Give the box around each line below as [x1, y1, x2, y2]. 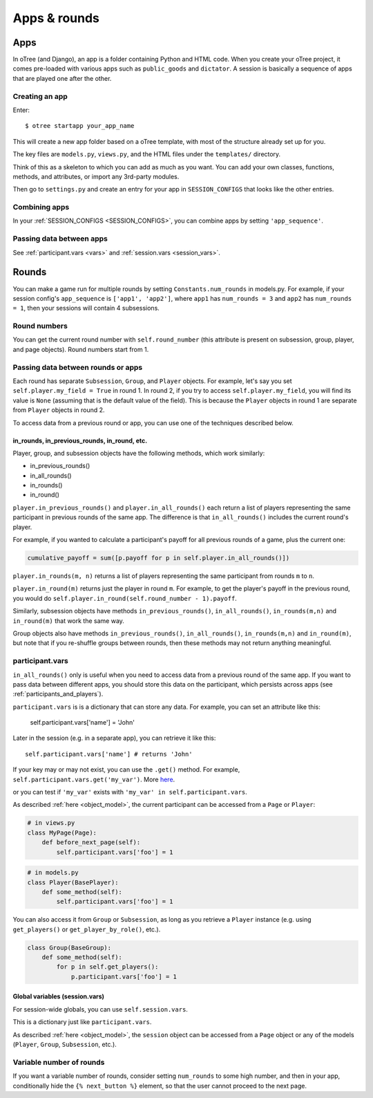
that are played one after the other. [12, 74, 112, 82]
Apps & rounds [12, 10, 100, 26]
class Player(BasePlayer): [27, 878, 119, 886]
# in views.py [27, 819, 75, 827]
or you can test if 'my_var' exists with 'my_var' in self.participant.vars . [12, 788, 248, 797]
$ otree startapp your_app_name [25, 122, 135, 130]
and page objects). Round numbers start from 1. [12, 345, 149, 353]
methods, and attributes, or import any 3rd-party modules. [12, 172, 180, 180]
